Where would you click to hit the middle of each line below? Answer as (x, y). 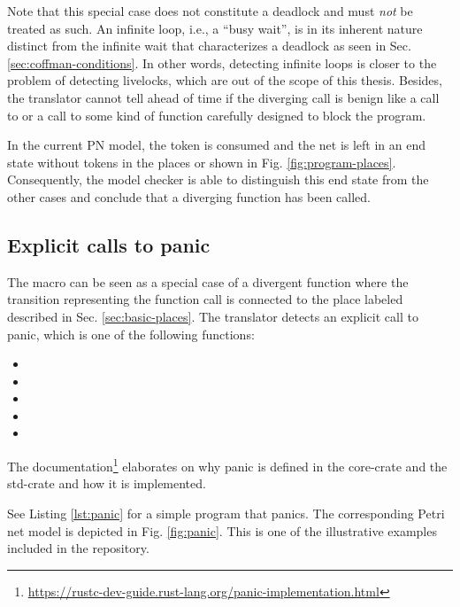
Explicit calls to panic (109, 244)
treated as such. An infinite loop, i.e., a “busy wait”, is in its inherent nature (215, 28)
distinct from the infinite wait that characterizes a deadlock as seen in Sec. (209, 46)
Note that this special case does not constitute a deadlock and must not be (210, 11)
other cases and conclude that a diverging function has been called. (189, 196)
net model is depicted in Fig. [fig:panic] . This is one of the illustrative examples (222, 530)
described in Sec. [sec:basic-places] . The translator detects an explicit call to (213, 316)
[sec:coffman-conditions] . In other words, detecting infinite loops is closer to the (222, 62)
